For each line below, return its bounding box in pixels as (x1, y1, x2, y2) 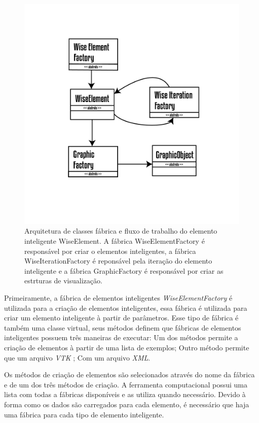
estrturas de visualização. (24, 275, 102, 286)
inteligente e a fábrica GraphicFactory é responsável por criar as (24, 265, 224, 276)
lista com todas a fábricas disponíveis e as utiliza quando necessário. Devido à (4, 389, 246, 400)
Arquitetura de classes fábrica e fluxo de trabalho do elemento (24, 225, 217, 236)
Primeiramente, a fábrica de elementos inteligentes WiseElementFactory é (4, 292, 233, 303)
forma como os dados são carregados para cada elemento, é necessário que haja (4, 399, 249, 409)
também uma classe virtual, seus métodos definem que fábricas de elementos (4, 322, 241, 333)
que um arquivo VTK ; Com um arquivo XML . (4, 352, 151, 363)
